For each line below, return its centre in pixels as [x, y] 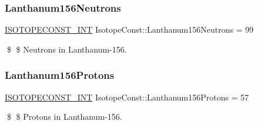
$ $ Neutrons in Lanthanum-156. [67, 49]
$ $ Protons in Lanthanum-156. [64, 117]
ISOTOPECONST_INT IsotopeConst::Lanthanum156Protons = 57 [127, 97]
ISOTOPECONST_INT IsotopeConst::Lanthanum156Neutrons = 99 [129, 29]
